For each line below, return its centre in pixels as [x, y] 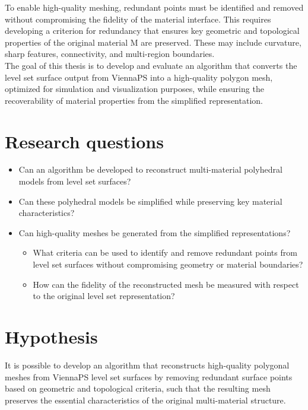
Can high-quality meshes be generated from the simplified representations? [155, 232]
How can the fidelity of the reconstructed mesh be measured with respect [166, 284]
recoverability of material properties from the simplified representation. [134, 100]
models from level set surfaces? [75, 181]
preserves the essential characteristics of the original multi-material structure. [145, 400]
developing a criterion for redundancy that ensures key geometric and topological [152, 31]
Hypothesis [51, 336]
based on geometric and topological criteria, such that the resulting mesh [138, 388]
